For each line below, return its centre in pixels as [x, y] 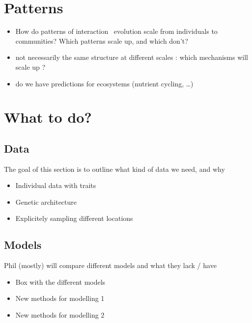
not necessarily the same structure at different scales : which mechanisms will [132, 57]
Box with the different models [60, 282]
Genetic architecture [46, 202]
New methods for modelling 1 [60, 298]
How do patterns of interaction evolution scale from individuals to [116, 31]
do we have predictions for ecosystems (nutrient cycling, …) [104, 83]
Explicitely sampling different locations [74, 218]
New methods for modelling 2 [60, 315]
